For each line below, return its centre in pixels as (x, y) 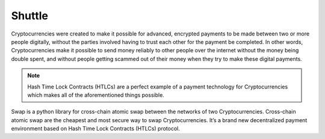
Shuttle (29, 16)
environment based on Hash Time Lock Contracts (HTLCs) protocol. (95, 129)
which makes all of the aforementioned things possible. (96, 95)
